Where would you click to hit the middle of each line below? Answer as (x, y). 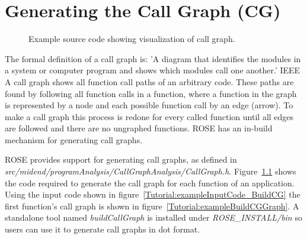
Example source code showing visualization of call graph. (132, 39)
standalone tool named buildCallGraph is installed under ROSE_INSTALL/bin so (153, 217)
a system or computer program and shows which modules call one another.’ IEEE (153, 70)
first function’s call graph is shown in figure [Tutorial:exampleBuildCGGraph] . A (152, 206)
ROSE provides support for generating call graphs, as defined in (121, 159)
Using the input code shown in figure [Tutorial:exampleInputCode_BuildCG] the (153, 194)
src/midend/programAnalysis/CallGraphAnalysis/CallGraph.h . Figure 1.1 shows (151, 171)
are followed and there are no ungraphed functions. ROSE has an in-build (139, 128)
